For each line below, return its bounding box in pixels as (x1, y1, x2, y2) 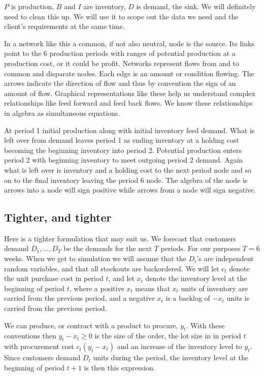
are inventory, (83, 1, 126, 11)
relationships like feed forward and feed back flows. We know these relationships (4, 98, 253, 108)
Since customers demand (4, 352, 81, 363)
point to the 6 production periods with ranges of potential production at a (4, 48, 236, 58)
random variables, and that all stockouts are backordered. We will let (4, 263, 219, 273)
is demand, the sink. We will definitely (136, 1, 256, 11)
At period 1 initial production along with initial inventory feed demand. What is (4, 124, 255, 135)
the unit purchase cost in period (4, 273, 104, 284)
